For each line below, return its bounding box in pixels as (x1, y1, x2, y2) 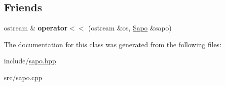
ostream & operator (4, 23, 68, 33)
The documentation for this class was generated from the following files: (4, 39, 222, 49)
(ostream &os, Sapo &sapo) (88, 23, 172, 33)
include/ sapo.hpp (4, 56, 56, 66)
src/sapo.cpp (4, 72, 42, 82)
